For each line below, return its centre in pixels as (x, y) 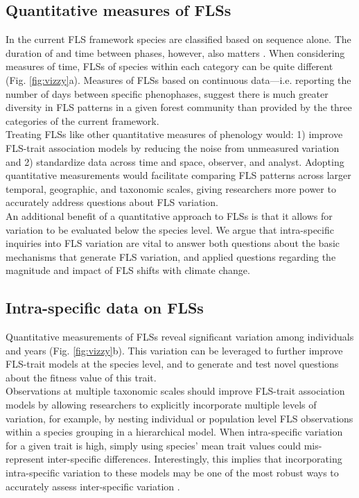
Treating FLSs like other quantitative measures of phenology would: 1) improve (174, 134)
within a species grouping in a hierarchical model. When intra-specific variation (174, 432)
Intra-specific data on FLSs (105, 308)
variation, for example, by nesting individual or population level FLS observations (179, 418)
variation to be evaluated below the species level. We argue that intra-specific (170, 229)
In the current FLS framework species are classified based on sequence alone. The (178, 39)
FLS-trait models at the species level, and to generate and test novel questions (172, 364)
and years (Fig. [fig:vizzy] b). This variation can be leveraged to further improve (174, 350)
